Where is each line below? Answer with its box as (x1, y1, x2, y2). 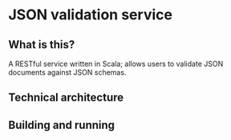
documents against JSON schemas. (8, 68, 127, 77)
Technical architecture (8, 91, 124, 105)
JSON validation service (8, 6, 172, 24)
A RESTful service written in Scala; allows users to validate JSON (8, 59, 224, 68)
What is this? (8, 38, 75, 51)
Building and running (8, 118, 115, 132)
